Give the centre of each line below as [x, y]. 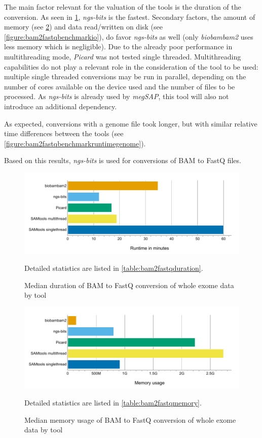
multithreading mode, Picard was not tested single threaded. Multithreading [123, 56]
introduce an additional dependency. [61, 106]
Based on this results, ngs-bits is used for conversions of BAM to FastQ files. [123, 160]
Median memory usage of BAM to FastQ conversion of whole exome [130, 419]
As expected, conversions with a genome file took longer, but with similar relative [131, 123]
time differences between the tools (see [64, 133]
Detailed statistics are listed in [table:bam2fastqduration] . [114, 268]
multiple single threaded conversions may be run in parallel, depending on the [125, 76]
